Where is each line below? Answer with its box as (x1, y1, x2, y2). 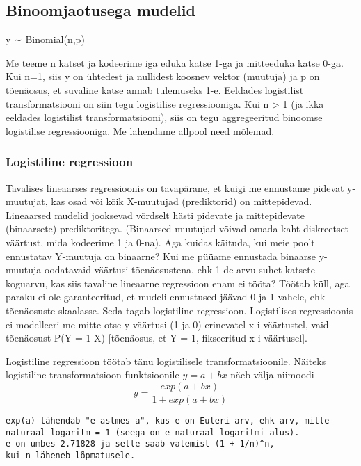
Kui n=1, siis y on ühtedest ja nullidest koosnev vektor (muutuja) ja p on (6, 69, 320, 83)
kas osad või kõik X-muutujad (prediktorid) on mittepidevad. (51, 194, 312, 209)
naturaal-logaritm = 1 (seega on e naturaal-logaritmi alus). (6, 427, 300, 437)
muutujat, (6, 194, 48, 209)
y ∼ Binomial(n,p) (6, 32, 85, 47)
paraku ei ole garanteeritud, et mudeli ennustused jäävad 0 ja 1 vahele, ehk (6, 289, 326, 304)
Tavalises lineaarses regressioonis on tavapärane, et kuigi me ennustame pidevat (6, 180, 344, 195)
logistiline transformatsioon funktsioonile (6, 367, 179, 382)
